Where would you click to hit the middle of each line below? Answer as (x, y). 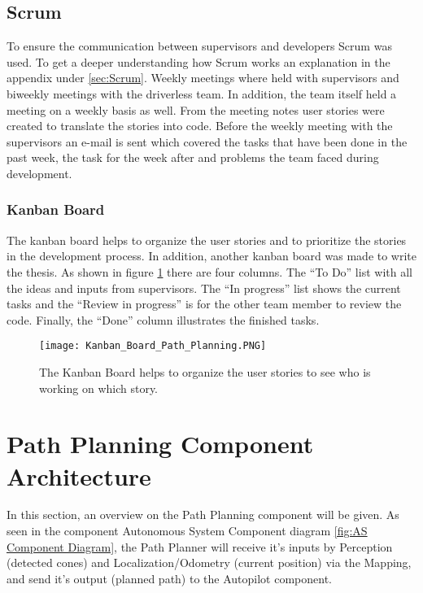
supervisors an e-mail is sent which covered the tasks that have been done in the (207, 141)
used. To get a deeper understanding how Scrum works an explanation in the (198, 61)
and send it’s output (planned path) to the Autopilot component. (169, 578)
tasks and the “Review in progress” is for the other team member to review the (204, 304)
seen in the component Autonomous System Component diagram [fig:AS (187, 531)
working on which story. (99, 388)
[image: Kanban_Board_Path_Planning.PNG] (153, 346)
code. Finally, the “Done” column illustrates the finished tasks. (163, 319)
